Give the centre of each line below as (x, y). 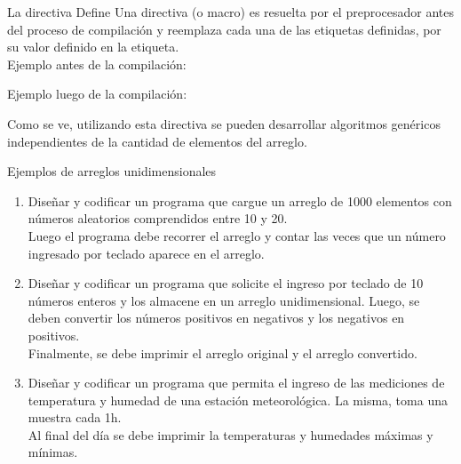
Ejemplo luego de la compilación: (97, 94)
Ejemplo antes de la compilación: (97, 64)
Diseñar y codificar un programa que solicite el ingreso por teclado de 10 (226, 283)
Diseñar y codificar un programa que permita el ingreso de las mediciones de (236, 383)
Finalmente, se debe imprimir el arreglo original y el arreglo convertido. (223, 352)
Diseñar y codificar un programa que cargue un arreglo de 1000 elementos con (240, 200)
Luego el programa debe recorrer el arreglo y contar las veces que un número (237, 235)
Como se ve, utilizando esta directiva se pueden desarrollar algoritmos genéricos (224, 123)
